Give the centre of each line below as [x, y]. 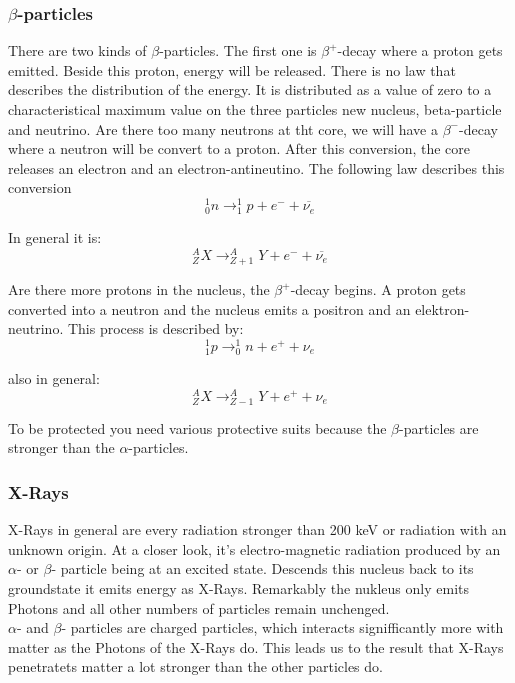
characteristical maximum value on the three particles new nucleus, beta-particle [255, 109]
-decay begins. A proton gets [378, 289]
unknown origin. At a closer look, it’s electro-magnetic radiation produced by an [254, 548]
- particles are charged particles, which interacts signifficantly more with [282, 627]
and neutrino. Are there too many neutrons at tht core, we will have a [223, 128]
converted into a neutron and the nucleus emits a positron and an [209, 308]
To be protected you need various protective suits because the [197, 427]
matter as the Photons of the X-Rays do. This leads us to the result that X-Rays [256, 646]
